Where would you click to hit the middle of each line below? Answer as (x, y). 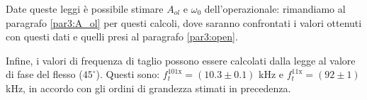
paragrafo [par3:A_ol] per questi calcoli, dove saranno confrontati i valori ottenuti (184, 22)
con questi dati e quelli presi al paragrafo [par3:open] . (122, 37)
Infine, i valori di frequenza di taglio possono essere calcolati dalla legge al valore (181, 60)
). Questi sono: (128, 74)
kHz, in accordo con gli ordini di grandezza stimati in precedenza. (148, 88)
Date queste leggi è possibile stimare (85, 9)
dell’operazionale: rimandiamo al (275, 9)
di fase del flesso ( (44, 74)
